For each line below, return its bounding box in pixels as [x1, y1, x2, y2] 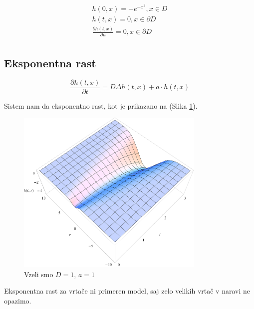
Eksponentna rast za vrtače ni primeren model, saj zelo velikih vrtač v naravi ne [4, 286, 250, 296]
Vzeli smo [24, 269, 53, 279]
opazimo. [4, 296, 31, 306]
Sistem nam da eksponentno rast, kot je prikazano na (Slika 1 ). [4, 100, 198, 111]
